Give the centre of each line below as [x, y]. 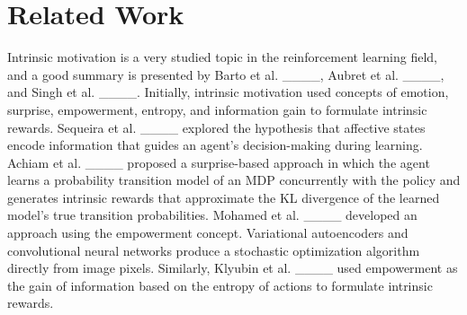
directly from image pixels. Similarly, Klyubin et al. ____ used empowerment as [233, 268]
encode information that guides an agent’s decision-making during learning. [215, 145]
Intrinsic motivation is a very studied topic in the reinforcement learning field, [223, 57]
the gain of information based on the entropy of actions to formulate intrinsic [220, 285]
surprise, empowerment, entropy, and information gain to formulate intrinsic [217, 109]
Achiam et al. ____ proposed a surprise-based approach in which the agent [219, 162]
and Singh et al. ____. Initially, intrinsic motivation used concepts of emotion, [228, 92]
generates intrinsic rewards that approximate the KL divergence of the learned [224, 197]
